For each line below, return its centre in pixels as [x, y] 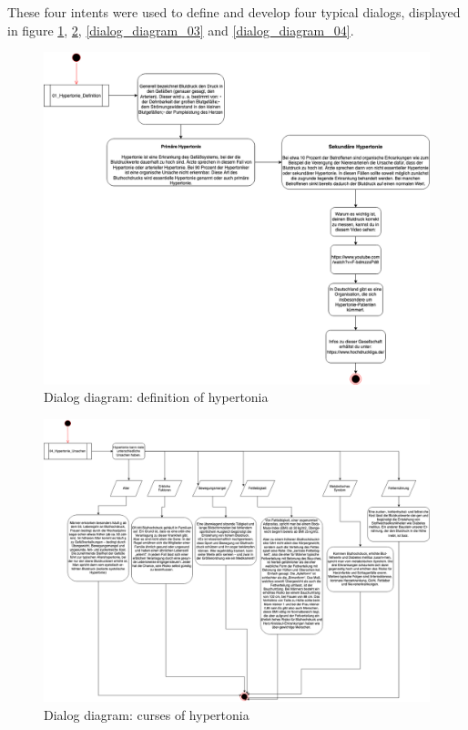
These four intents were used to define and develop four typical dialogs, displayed [234, 12]
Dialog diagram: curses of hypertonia [147, 714]
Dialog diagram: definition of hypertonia [156, 397]
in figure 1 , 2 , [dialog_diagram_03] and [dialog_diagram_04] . [181, 30]
